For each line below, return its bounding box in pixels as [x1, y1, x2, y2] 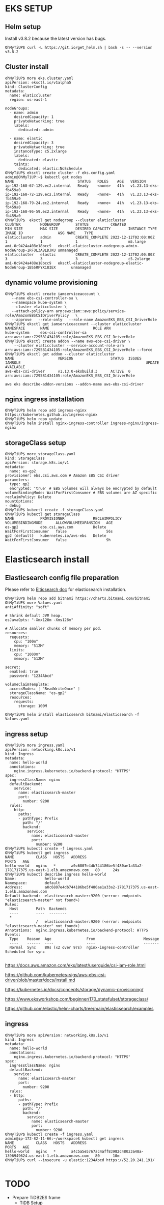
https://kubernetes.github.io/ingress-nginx [5, 412, 98, 417]
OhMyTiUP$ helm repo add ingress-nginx [5, 408, 87, 413]
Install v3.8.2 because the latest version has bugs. [5, 35, 107, 41]
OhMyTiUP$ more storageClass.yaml [5, 452, 76, 457]
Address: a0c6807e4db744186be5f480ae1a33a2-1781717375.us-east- [5, 885, 160, 890]
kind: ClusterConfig [5, 84, 48, 89]
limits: [9, 647, 26, 653]
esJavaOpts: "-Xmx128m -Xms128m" [5, 617, 74, 622]
